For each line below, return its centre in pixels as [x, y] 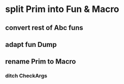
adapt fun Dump [31, 44]
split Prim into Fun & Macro [62, 9]
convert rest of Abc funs [44, 28]
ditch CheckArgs [26, 76]
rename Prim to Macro [41, 62]
